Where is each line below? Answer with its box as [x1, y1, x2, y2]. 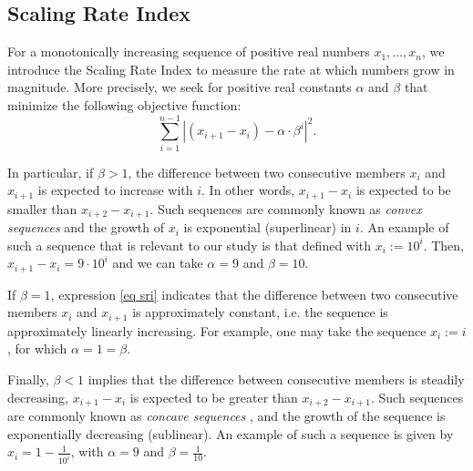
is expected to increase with [37, 180, 193, 200]
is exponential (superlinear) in [183, 218, 352, 237]
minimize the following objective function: [7, 95, 242, 114]
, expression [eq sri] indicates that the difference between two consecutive [50, 284, 458, 303]
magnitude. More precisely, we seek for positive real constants [7, 77, 352, 97]
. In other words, [201, 180, 295, 200]
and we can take [112, 253, 203, 272]
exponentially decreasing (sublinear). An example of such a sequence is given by [7, 424, 454, 443]
